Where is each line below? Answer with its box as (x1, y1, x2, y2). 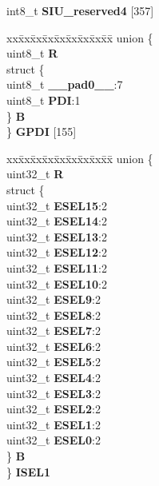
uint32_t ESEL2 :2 (6, 400, 101, 417)
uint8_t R (6, 45, 58, 62)
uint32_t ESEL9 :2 (6, 291, 101, 308)
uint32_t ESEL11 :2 (6, 259, 107, 276)
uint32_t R (6, 165, 64, 182)
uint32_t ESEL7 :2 (6, 322, 101, 339)
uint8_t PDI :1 (6, 91, 81, 108)
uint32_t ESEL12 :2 (6, 244, 107, 261)
